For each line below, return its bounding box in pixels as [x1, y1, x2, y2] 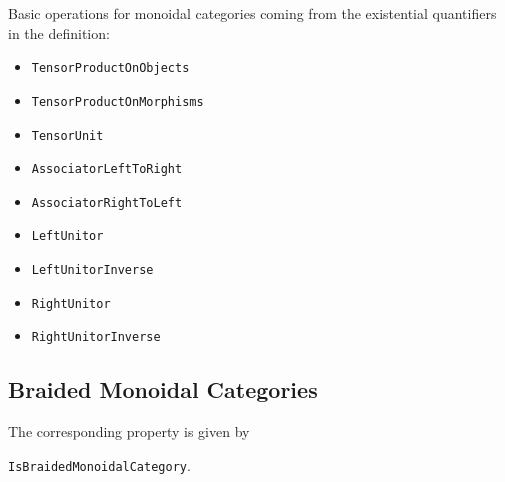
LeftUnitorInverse [31, 263, 154, 278]
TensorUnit [31, 128, 104, 143]
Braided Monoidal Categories [8, 374, 318, 405]
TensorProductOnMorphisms [31, 94, 204, 109]
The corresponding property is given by [8, 421, 250, 442]
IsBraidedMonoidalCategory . [8, 454, 191, 475]
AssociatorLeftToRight [31, 162, 183, 177]
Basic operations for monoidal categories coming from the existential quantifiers [8, 3, 497, 23]
